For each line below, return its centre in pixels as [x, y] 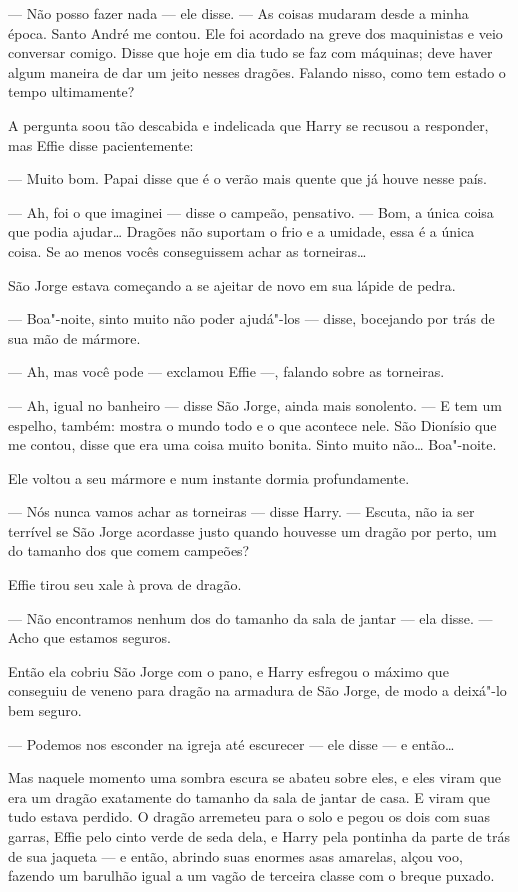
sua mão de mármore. [74, 337]
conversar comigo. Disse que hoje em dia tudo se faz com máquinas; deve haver [250, 52]
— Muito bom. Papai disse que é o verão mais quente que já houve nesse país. [247, 178]
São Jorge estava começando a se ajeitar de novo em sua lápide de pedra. [232, 284]
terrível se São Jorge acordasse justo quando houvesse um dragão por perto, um [252, 530]
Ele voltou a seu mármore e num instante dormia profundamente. [209, 477]
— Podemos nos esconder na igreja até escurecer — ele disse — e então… [231, 743]
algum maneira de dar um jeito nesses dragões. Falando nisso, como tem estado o [257, 71]
